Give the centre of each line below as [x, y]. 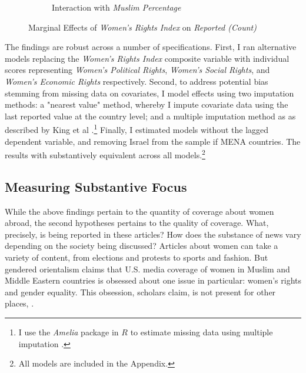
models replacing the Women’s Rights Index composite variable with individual [147, 58]
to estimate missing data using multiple [202, 332]
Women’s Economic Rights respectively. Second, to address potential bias [137, 81]
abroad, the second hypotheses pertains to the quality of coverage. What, [137, 223]
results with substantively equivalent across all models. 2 [105, 154]
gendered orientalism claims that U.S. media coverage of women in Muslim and [147, 269]
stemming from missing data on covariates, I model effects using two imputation [149, 93]
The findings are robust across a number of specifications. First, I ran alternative [151, 47]
